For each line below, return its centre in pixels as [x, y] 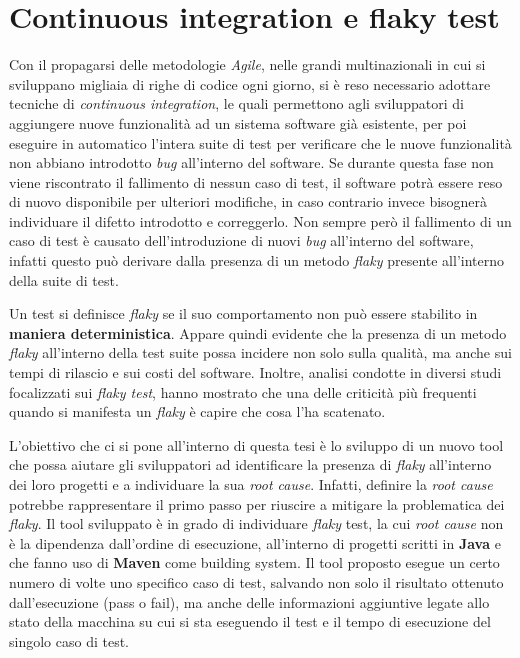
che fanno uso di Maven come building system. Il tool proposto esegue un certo [254, 562]
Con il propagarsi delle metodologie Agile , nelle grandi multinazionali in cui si [247, 64]
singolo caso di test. [69, 640]
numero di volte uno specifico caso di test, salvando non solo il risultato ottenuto [256, 581]
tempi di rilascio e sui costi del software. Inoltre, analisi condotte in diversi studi [255, 372]
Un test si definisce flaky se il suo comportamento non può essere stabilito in [243, 313]
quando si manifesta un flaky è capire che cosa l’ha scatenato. [197, 411]
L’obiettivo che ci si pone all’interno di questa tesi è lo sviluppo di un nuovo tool [256, 444]
